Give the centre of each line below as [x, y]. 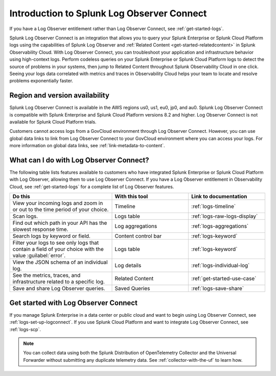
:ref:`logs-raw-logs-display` [225, 216]
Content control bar [138, 236]
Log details [128, 266]
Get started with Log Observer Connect [74, 303]
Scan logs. [25, 216]
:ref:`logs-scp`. [25, 329]
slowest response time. [40, 229]
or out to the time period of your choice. [61, 209]
